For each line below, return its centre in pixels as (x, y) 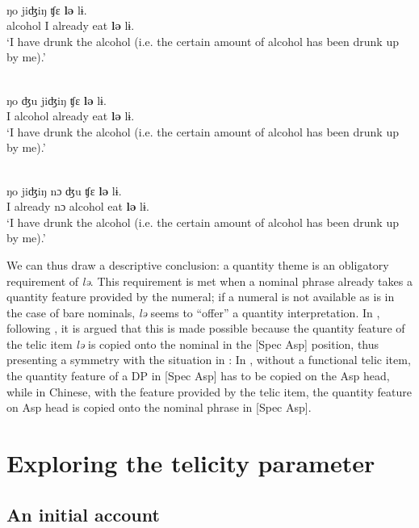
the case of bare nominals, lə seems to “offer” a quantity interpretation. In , (193, 312)
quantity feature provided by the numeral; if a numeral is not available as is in (201, 297)
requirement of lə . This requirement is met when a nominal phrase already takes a (209, 281)
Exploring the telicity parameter (191, 463)
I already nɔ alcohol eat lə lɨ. (78, 206)
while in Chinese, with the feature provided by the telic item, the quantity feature (209, 391)
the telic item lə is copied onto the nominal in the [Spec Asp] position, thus (193, 344)
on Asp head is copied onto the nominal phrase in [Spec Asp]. (159, 407)
